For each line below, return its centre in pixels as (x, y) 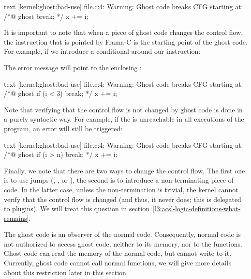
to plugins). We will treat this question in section (77, 209)
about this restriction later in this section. (66, 272)
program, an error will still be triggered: (63, 128)
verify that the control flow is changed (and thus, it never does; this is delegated (123, 199)
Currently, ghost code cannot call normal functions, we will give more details (118, 263)
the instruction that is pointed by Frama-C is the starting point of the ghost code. (126, 41)
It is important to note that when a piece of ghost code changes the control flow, (124, 32)
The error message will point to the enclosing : (73, 67)
